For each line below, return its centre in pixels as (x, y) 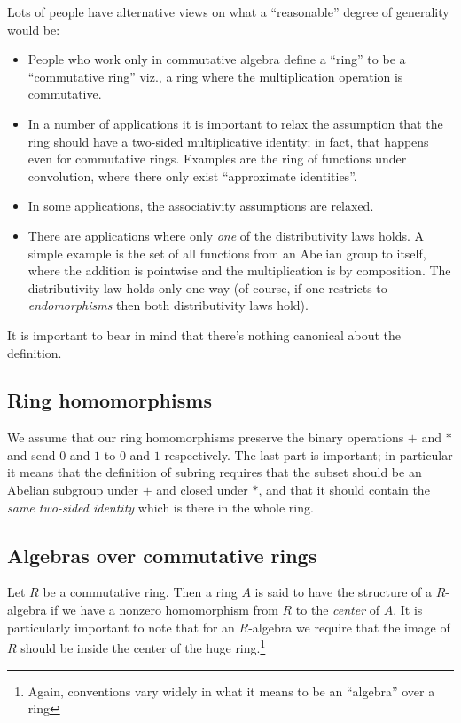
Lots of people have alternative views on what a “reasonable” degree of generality (228, 12)
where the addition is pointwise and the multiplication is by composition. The (239, 270)
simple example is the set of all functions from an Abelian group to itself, (227, 253)
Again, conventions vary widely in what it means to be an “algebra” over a (231, 691)
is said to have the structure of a (344, 592)
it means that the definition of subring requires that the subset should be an (215, 472)
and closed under (202, 490)
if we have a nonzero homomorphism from (164, 610)
